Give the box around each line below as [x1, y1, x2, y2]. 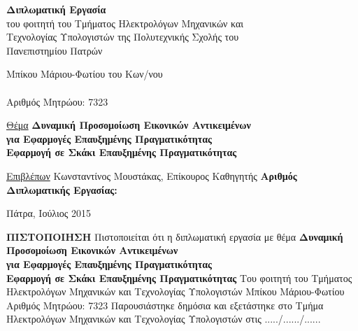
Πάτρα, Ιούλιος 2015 [6, 206, 91, 220]
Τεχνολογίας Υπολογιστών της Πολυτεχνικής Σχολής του [6, 29, 239, 44]
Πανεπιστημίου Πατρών [6, 43, 103, 57]
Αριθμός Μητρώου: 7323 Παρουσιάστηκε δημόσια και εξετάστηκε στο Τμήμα [6, 297, 324, 312]
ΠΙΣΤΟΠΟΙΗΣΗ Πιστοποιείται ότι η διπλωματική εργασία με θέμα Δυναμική [6, 229, 343, 244]
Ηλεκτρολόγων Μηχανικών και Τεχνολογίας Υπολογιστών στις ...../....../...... [6, 311, 321, 326]
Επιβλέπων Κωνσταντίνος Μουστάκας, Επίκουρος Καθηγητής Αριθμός [6, 168, 297, 183]
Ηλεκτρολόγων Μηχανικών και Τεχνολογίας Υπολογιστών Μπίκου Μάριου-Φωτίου [6, 284, 345, 299]
